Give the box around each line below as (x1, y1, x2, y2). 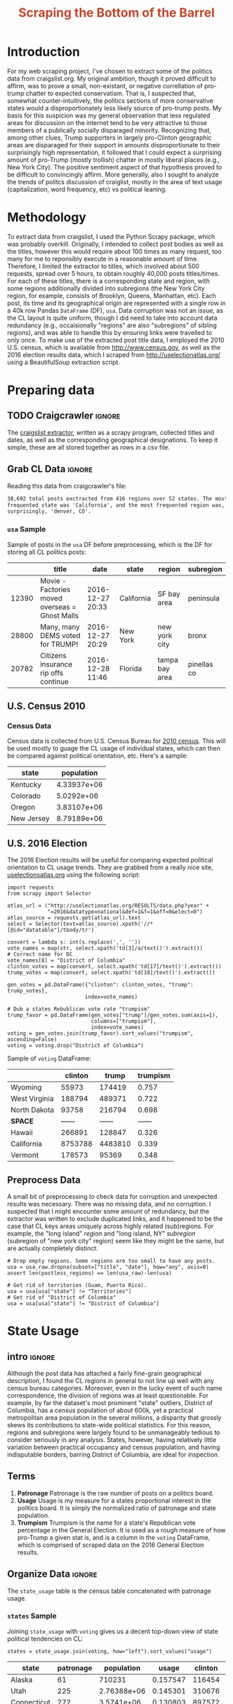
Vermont (10, 1150, 40, 1160)
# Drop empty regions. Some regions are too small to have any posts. (7, 1257, 216, 1264)
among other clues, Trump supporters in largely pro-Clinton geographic (7, 133, 212, 142)
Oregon (10, 803, 36, 812)
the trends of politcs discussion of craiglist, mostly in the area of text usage (7, 177, 223, 186)
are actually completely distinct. (7, 1244, 98, 1252)
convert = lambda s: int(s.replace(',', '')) (7, 939, 141, 946)
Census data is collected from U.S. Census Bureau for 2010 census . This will (7, 737, 226, 745)
